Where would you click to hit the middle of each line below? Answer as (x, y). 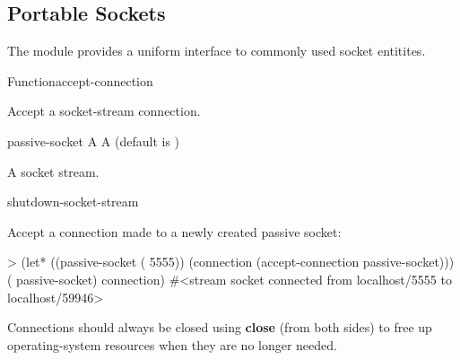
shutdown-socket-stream (73, 202)
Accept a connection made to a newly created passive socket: (174, 231)
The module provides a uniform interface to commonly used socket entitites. (217, 51)
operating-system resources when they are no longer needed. (172, 344)
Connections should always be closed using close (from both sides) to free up (220, 327)
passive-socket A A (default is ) (93, 140)
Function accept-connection (80, 80)
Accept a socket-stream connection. (104, 111)
